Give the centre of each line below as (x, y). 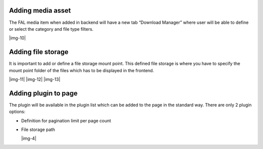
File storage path (38, 130)
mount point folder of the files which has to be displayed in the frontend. (82, 70)
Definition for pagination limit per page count (66, 121)
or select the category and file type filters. (51, 29)
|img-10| (18, 38)
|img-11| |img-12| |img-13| (35, 79)
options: (17, 112)
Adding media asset (40, 10)
